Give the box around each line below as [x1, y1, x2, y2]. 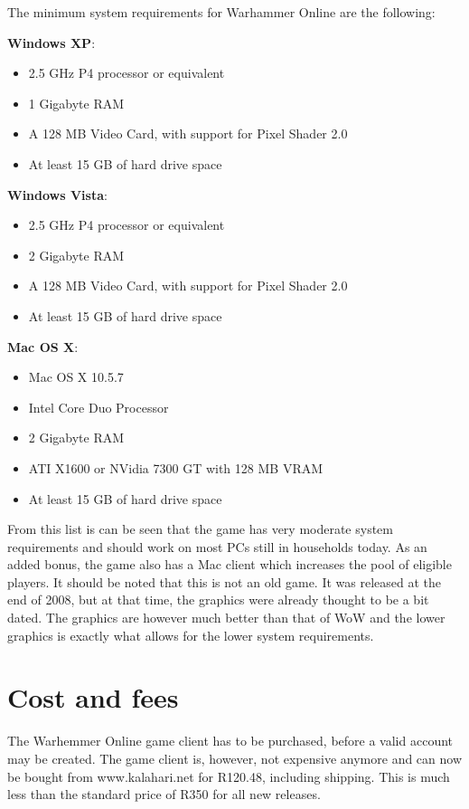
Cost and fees [7, 679, 179, 716]
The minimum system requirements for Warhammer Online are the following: [7, 3, 436, 21]
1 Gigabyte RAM [28, 93, 125, 112]
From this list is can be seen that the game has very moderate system [7, 519, 393, 538]
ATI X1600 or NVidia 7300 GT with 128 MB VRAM [28, 458, 324, 477]
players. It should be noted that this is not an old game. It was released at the [7, 572, 442, 591]
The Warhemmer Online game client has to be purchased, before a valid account [7, 731, 454, 750]
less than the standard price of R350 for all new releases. [7, 785, 321, 804]
